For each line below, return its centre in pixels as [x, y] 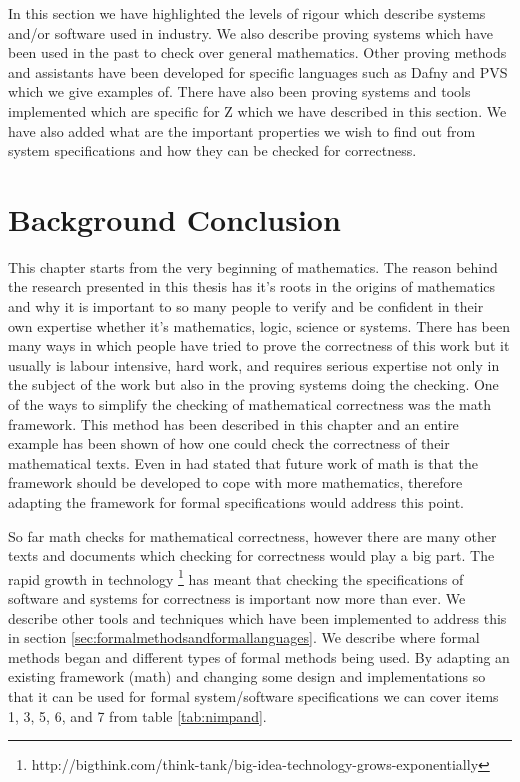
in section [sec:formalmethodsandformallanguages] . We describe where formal [244, 637]
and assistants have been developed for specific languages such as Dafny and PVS [258, 71]
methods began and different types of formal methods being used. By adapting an [259, 656]
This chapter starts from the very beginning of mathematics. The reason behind [253, 266]
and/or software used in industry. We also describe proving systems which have [250, 32]
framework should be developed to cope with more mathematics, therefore [235, 482]
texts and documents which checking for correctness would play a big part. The [251, 555]
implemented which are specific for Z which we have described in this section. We [257, 110]
